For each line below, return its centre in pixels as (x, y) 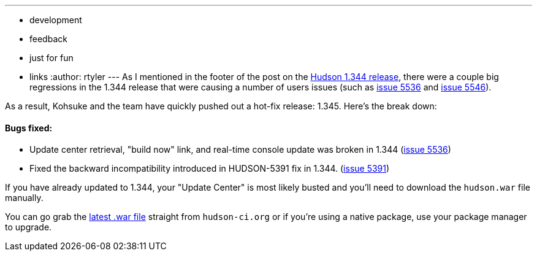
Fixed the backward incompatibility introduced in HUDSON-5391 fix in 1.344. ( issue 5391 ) (210, 169)
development (56, 20)
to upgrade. (29, 227)
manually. (24, 198)
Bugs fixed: (29, 128)
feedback (48, 39)
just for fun (51, 58)
